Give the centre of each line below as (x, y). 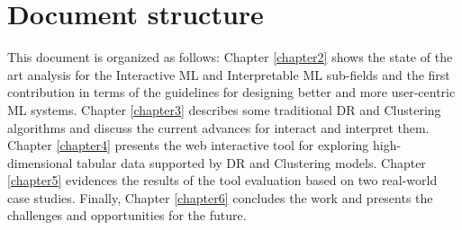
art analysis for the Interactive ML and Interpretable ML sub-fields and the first (229, 74)
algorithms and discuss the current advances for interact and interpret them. (218, 127)
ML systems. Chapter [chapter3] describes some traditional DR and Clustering (224, 109)
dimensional (40, 162)
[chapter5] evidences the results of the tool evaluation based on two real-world (222, 180)
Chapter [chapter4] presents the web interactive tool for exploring (188, 145)
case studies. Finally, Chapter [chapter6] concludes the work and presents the (220, 197)
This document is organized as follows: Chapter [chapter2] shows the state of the (230, 57)
